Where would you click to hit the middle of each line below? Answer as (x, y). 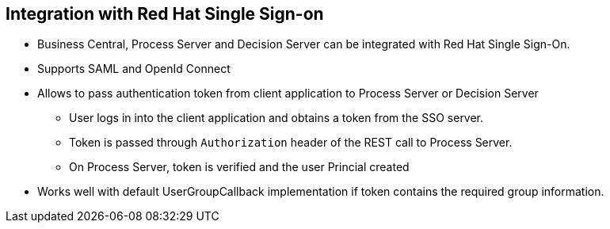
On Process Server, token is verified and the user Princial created (239, 167)
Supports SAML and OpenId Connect (134, 69)
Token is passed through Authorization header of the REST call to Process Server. (291, 143)
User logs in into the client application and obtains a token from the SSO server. (276, 118)
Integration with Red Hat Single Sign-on (165, 14)
